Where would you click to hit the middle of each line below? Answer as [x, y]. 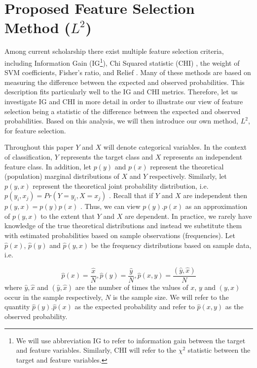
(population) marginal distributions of [62, 176]
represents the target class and [107, 156]
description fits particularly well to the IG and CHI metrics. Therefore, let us [121, 92]
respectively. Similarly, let [188, 176]
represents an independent [203, 156]
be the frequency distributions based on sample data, [171, 245]
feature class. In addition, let [48, 166]
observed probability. [36, 316]
